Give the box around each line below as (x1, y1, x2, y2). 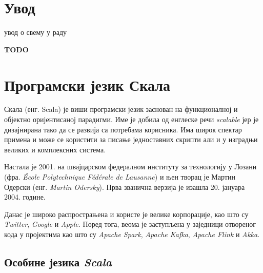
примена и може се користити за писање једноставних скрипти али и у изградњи (4, 134, 258, 145)
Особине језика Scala (4, 254, 112, 269)
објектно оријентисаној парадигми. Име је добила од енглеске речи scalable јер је (4, 114, 259, 125)
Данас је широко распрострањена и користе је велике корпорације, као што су (4, 208, 249, 219)
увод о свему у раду (4, 27, 67, 37)
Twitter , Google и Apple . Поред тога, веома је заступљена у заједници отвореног (4, 219, 256, 229)
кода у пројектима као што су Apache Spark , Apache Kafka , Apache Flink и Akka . (4, 228, 260, 239)
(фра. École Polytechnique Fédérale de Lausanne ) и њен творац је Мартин (4, 171, 235, 182)
